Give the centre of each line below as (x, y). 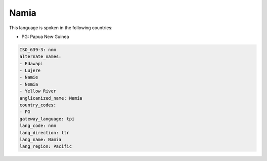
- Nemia (29, 84)
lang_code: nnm (38, 126)
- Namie (29, 77)
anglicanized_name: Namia (51, 98)
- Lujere (30, 71)
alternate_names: (41, 57)
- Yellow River (38, 91)
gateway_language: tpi (47, 119)
